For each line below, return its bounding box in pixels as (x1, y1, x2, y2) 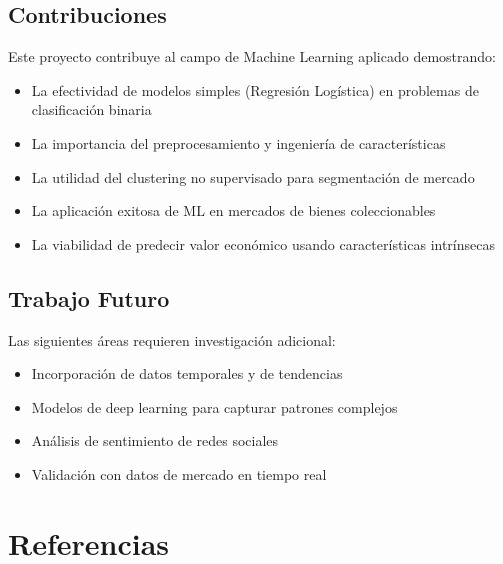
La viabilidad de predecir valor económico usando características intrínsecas (31, 233, 495, 254)
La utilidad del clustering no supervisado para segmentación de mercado (31, 166, 475, 187)
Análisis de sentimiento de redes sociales (31, 430, 279, 451)
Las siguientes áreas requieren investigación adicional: (8, 329, 336, 350)
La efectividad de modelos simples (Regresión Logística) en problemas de (31, 79, 479, 100)
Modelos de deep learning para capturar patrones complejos (31, 396, 398, 417)
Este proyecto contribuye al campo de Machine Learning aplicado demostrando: (8, 46, 496, 67)
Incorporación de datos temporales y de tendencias (31, 363, 343, 384)
